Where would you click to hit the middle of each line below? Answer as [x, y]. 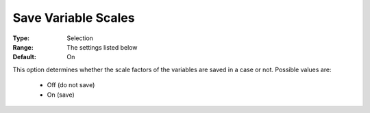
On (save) [61, 95]
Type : [21, 38]
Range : [23, 47]
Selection [80, 38]
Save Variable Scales [74, 18]
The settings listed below [102, 47]
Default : [25, 57]
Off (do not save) [71, 85]
